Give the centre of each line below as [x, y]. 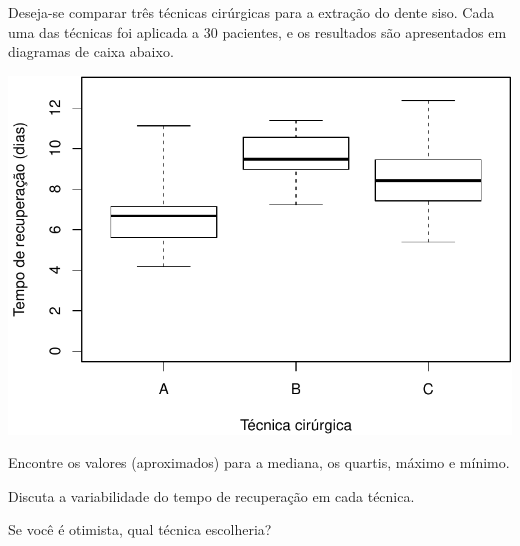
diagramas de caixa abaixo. [91, 51]
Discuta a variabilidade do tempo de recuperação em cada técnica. [211, 495]
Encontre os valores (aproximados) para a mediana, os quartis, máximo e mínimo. [259, 462]
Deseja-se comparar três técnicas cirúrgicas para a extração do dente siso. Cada [251, 12]
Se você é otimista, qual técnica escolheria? [140, 529]
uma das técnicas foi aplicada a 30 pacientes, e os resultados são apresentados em [257, 31]
